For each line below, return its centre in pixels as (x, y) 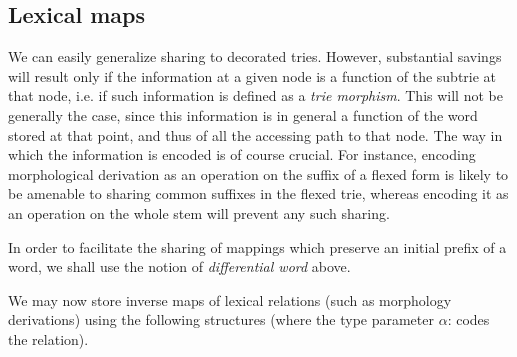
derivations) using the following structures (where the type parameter (221, 319)
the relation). (48, 338)
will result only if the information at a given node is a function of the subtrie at (252, 75)
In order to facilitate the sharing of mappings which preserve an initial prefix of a (257, 246)
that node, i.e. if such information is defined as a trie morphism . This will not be (255, 95)
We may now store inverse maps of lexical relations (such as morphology (230, 299)
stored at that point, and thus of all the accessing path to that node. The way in (255, 134)
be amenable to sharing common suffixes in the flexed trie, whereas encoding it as (258, 193)
